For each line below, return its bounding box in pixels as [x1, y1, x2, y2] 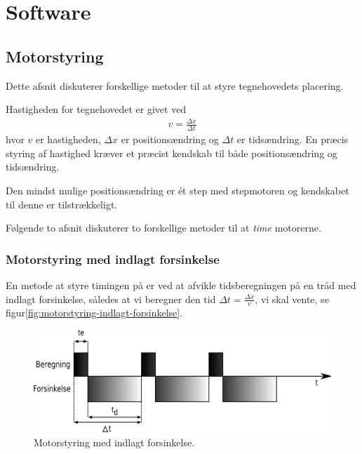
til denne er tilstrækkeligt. [6, 196, 118, 211]
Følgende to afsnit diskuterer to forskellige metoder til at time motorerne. [6, 220, 321, 235]
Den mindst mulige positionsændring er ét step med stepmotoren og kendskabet [6, 182, 349, 197]
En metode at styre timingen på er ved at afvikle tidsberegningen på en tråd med [6, 277, 356, 292]
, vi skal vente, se [255, 291, 329, 306]
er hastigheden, [36, 132, 101, 147]
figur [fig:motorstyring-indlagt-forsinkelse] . [6, 305, 183, 320]
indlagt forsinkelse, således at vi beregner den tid [6, 291, 216, 306]
